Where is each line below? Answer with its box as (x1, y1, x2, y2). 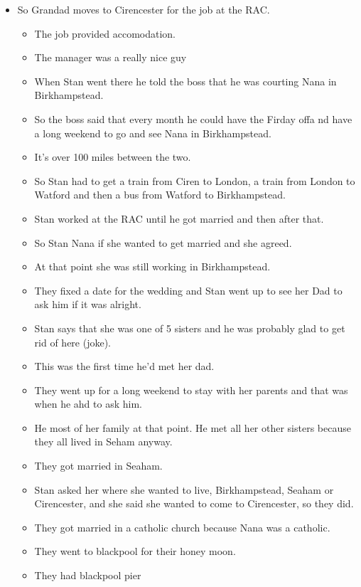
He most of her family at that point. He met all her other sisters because (34, 420, 351, 435)
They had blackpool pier (34, 568, 141, 583)
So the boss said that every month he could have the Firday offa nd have (34, 111, 352, 126)
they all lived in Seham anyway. (34, 434, 173, 449)
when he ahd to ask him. (34, 396, 142, 411)
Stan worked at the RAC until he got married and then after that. (34, 211, 324, 226)
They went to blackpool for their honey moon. (34, 544, 236, 559)
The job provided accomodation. (34, 26, 176, 41)
